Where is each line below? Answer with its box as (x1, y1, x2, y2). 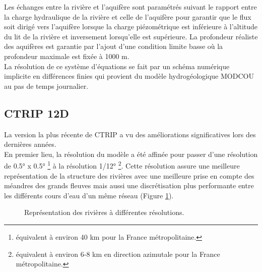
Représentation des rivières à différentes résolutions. (24, 207, 184, 217)
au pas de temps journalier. (4, 80, 89, 91)
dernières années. (4, 139, 56, 149)
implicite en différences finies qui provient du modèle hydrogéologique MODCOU (4, 71, 254, 81)
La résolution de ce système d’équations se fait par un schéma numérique (4, 61, 230, 71)
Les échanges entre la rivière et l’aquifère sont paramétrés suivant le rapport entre (4, 2, 257, 12)
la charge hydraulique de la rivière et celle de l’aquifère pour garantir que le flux (4, 11, 251, 22)
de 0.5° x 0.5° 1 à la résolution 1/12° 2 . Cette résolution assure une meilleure (4, 159, 240, 171)
